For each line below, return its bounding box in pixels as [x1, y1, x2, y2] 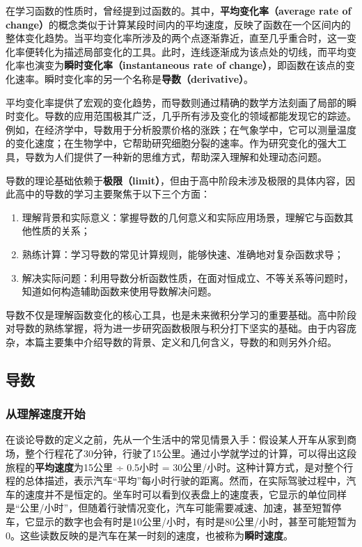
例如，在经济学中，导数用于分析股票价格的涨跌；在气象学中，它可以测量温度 [6, 122, 356, 136]
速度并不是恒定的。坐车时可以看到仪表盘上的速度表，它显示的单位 [24, 486, 327, 501]
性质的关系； [31, 223, 90, 238]
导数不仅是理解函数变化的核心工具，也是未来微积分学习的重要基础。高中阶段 [6, 307, 356, 322]
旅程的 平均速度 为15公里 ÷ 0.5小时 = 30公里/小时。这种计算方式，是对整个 [6, 459, 344, 474]
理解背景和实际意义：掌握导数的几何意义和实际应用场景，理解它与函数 [22, 209, 344, 224]
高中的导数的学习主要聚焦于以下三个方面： [15, 187, 210, 201]
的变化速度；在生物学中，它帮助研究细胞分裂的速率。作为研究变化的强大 [6, 136, 337, 150]
